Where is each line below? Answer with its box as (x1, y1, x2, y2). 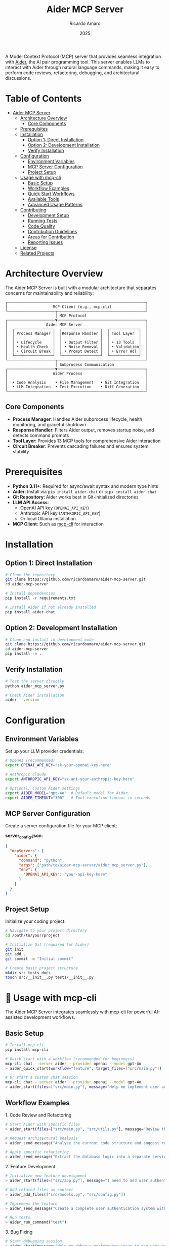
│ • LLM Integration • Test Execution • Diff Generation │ (5, 384, 148, 389)
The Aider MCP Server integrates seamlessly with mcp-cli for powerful (5, 1009, 153, 1015)
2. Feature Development (5, 1164, 56, 1170)
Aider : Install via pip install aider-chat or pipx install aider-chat (12, 488, 157, 494)
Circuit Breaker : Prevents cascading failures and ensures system (12, 443, 149, 449)
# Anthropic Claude (5, 772, 47, 777)
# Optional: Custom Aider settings (5, 786, 80, 791)
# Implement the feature (5, 1201, 58, 1206)
